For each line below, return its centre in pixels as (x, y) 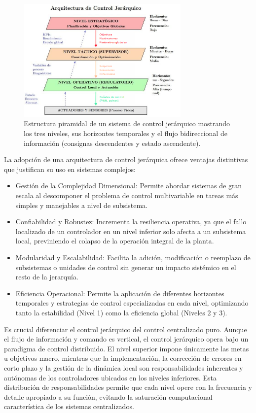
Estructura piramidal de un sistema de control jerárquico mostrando (127, 123)
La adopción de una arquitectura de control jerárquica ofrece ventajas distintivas (126, 159)
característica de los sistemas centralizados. (69, 406)
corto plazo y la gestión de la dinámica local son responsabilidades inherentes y (124, 367)
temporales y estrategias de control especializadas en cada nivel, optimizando (132, 303)
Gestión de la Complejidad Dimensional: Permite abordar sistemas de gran (129, 186)
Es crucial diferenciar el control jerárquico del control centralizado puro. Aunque (126, 329)
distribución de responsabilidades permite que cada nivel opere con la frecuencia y (128, 387)
